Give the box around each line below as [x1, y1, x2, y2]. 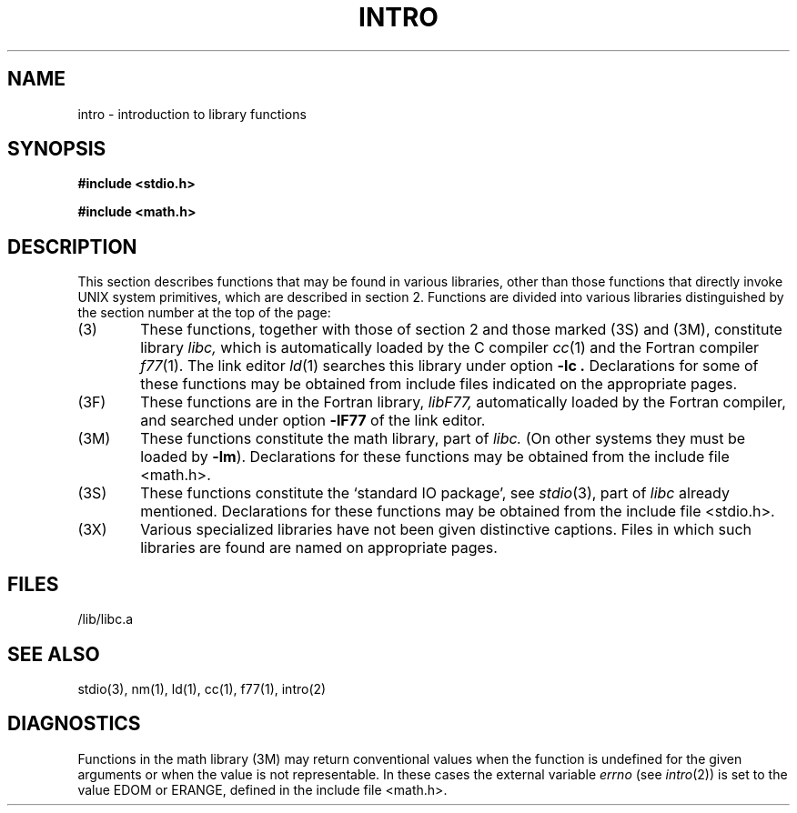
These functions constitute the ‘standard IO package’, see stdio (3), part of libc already [140, 484, 730, 503]
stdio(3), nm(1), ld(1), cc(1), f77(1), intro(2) [77, 680, 327, 697]
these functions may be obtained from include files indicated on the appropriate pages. [140, 375, 738, 394]
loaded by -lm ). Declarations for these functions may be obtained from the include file [140, 447, 730, 467]
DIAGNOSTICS [7, 712, 141, 736]
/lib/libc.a [77, 611, 134, 627]
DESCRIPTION [7, 235, 137, 258]
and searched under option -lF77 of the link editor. [140, 411, 486, 430]
